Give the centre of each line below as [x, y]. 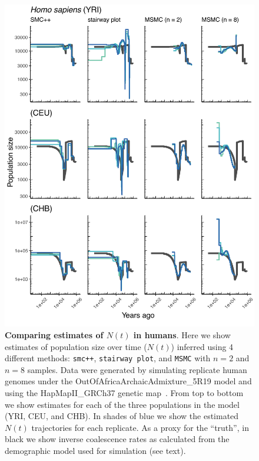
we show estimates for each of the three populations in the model [122, 404]
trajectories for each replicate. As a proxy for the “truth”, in [140, 427]
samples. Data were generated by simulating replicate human [137, 369]
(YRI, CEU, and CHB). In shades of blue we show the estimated [122, 416]
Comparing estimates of [54, 335]
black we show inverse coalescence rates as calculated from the [117, 439]
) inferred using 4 [202, 346]
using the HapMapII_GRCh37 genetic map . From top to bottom [124, 393]
